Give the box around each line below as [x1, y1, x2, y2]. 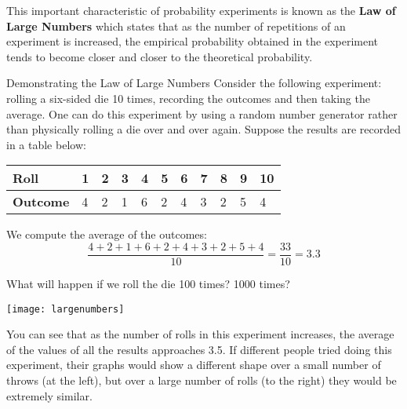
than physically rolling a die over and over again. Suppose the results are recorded [6, 121, 402, 137]
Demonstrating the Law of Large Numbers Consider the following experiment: [6, 75, 382, 91]
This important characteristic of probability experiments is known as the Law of [6, 2, 396, 18]
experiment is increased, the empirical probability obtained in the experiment [6, 33, 379, 49]
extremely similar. [6, 387, 93, 404]
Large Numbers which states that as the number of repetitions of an [6, 17, 346, 34]
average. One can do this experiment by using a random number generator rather [6, 105, 398, 122]
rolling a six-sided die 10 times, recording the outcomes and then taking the [6, 89, 370, 106]
